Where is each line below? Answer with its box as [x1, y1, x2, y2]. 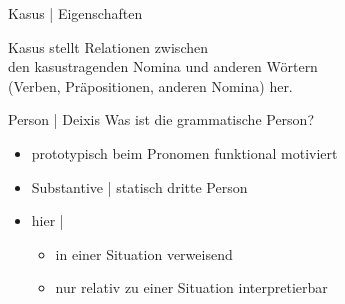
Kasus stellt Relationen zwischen [8, 36, 208, 57]
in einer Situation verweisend [55, 243, 233, 264]
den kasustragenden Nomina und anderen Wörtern [8, 56, 318, 77]
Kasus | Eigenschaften [8, 3, 143, 23]
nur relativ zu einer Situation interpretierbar [55, 277, 328, 298]
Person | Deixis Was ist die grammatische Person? [8, 109, 315, 130]
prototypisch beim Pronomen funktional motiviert [31, 142, 338, 163]
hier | [31, 210, 64, 231]
